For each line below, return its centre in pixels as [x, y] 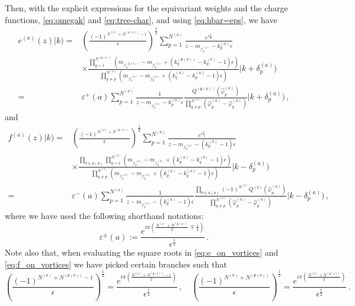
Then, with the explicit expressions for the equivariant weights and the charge [146, 8]
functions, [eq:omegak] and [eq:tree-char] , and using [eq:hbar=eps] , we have [141, 19]
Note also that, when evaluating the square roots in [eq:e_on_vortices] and [142, 252]
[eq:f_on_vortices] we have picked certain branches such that [116, 264]
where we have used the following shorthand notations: [104, 216]
